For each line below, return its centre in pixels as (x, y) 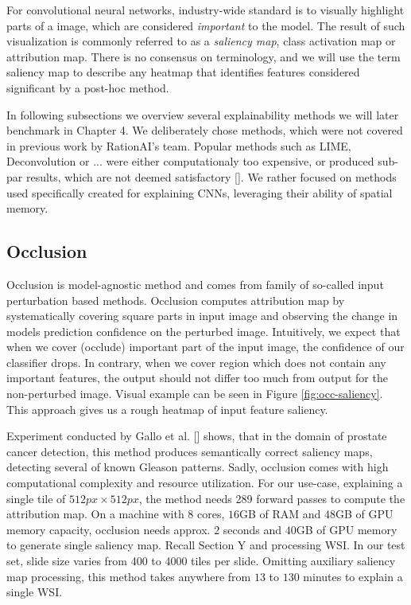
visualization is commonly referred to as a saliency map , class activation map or (201, 41)
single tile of (36, 498)
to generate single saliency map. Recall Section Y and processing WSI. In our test (206, 545)
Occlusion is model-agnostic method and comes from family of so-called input (195, 284)
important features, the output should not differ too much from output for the (197, 378)
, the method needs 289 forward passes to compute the (272, 498)
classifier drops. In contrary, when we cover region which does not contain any (196, 362)
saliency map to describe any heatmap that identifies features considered (183, 72)
